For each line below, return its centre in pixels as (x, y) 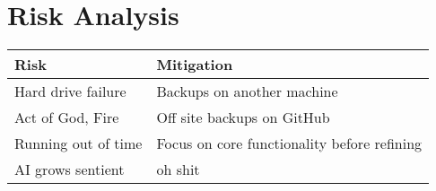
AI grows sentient (70, 169)
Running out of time (78, 143)
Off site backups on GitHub (243, 117)
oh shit (178, 169)
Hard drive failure (70, 91)
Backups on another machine (247, 91)
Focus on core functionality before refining (289, 143)
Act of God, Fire (67, 117)
